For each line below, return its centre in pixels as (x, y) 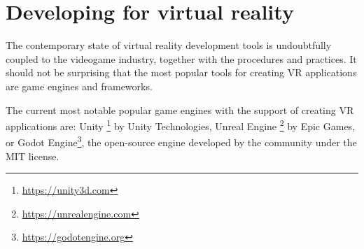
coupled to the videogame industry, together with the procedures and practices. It (181, 58)
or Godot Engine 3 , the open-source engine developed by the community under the (181, 141)
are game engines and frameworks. (79, 86)
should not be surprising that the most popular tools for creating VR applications (181, 72)
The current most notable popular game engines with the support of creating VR (180, 109)
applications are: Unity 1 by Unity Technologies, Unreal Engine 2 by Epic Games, (181, 125)
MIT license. (33, 156)
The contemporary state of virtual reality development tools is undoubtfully (169, 45)
